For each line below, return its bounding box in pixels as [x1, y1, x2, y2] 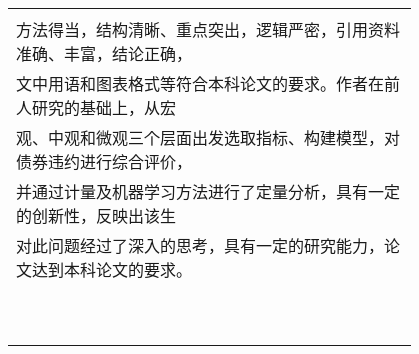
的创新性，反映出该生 [16, 204, 177, 227]
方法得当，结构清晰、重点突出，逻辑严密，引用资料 [16, 18, 401, 41]
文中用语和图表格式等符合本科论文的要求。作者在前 [16, 72, 401, 95]
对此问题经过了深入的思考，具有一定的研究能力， [16, 234, 385, 257]
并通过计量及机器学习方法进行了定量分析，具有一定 [16, 180, 401, 203]
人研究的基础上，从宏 [16, 96, 177, 119]
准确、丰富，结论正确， [16, 42, 193, 65]
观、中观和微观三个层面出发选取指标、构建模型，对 [16, 126, 401, 149]
